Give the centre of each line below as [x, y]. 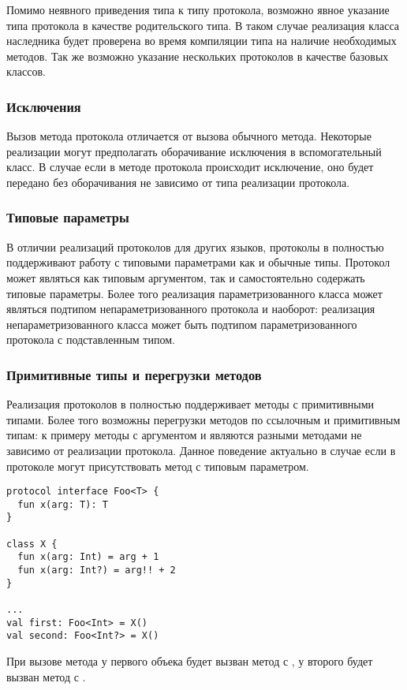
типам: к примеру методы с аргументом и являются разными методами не [184, 435]
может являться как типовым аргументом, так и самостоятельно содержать [186, 277]
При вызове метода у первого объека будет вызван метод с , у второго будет [190, 661]
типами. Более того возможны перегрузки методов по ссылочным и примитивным [203, 419]
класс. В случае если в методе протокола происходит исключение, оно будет [190, 167]
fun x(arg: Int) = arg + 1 [88, 557]
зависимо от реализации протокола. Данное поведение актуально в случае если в [201, 450]
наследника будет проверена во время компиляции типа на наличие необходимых [202, 41]
